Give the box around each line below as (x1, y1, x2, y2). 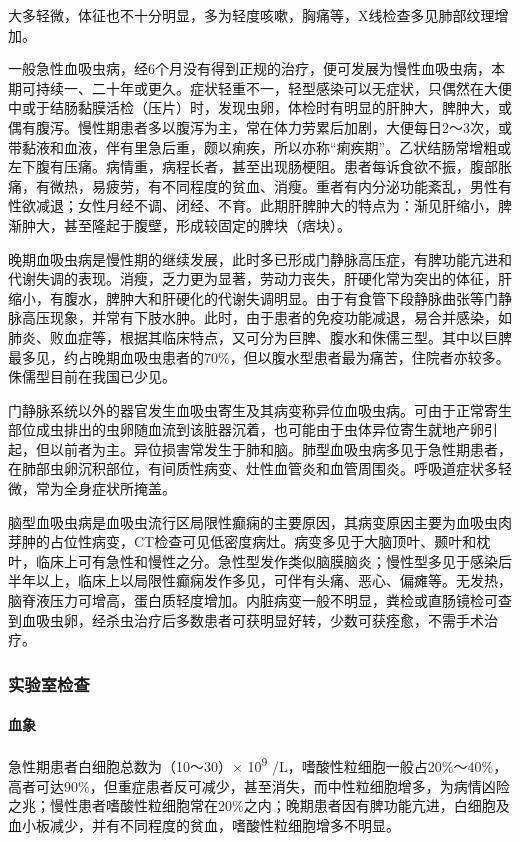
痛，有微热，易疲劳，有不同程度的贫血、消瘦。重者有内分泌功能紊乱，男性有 (8, 175, 512, 196)
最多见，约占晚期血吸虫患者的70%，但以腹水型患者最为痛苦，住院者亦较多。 (8, 346, 510, 367)
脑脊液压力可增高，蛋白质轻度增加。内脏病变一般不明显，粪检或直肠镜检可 (8, 590, 498, 611)
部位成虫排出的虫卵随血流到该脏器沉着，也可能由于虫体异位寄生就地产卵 (8, 419, 484, 440)
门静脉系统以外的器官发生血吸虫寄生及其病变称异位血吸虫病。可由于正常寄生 (8, 399, 512, 420)
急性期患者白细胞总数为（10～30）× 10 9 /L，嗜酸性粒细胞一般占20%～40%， (8, 753, 508, 777)
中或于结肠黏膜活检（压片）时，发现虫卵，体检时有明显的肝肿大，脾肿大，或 (8, 97, 512, 118)
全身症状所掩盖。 (63, 478, 176, 499)
